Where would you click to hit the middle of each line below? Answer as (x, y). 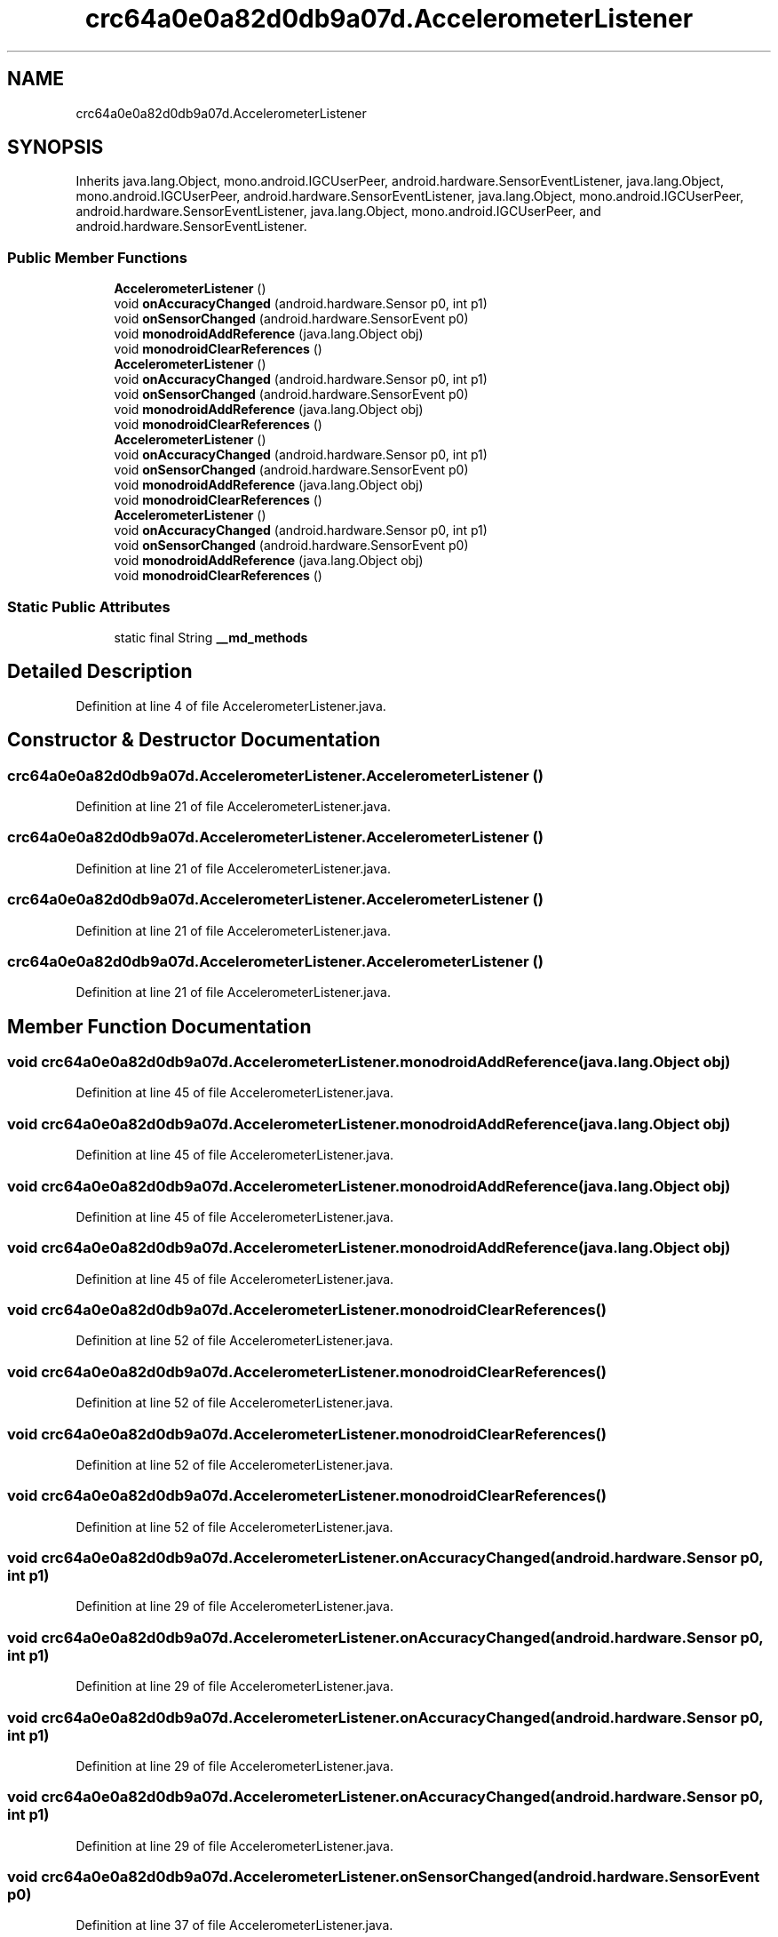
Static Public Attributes (89, 606)
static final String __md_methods (211, 637)
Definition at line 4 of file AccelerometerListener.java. (231, 705)
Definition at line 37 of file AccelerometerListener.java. (234, 1925)
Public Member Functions (97, 257)
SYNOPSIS (56, 147)
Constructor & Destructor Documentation (194, 740)
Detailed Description (100, 672)
